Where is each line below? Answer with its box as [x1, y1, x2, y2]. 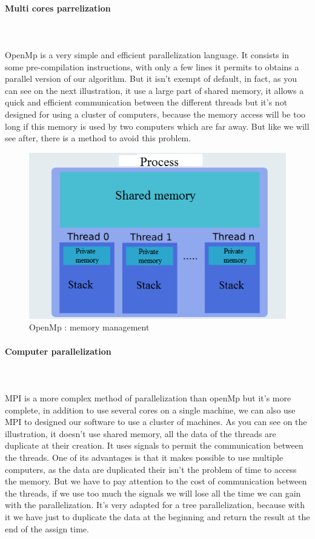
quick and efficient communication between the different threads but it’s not [5, 96, 288, 109]
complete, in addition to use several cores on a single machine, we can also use [5, 403, 296, 416]
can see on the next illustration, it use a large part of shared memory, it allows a [5, 84, 304, 96]
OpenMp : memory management [29, 321, 150, 333]
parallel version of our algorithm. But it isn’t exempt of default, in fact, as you [5, 72, 297, 85]
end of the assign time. [5, 522, 89, 535]
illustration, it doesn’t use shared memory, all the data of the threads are [5, 427, 276, 440]
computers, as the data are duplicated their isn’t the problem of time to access [5, 463, 297, 475]
